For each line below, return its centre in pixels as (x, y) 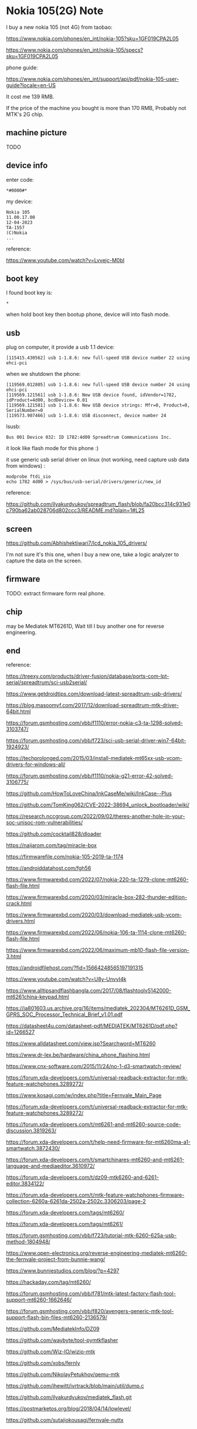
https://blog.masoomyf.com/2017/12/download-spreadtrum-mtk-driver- (92, 705)
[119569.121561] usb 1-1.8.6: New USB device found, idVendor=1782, (91, 395)
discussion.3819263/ (31, 1131)
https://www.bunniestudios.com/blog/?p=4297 (63, 1271)
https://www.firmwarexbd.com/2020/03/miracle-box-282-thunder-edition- (97, 897)
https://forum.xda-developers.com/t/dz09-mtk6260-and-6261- (83, 1177)
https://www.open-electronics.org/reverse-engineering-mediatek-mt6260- (97, 1253)
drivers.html (21, 921)
